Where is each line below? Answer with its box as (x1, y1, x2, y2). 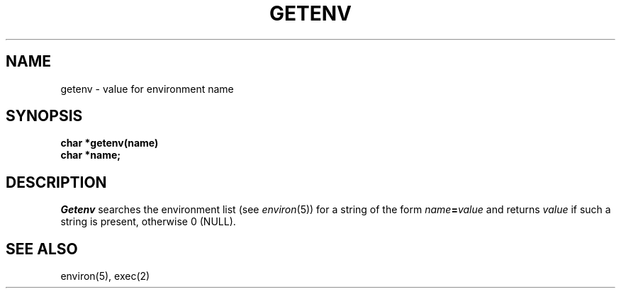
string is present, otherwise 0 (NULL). (60, 215, 236, 228)
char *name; (60, 149, 121, 162)
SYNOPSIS (6, 107, 83, 125)
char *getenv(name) (60, 137, 159, 149)
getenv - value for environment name (60, 82, 234, 95)
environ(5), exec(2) (60, 270, 150, 283)
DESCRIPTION (6, 173, 107, 191)
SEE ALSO (6, 239, 78, 258)
